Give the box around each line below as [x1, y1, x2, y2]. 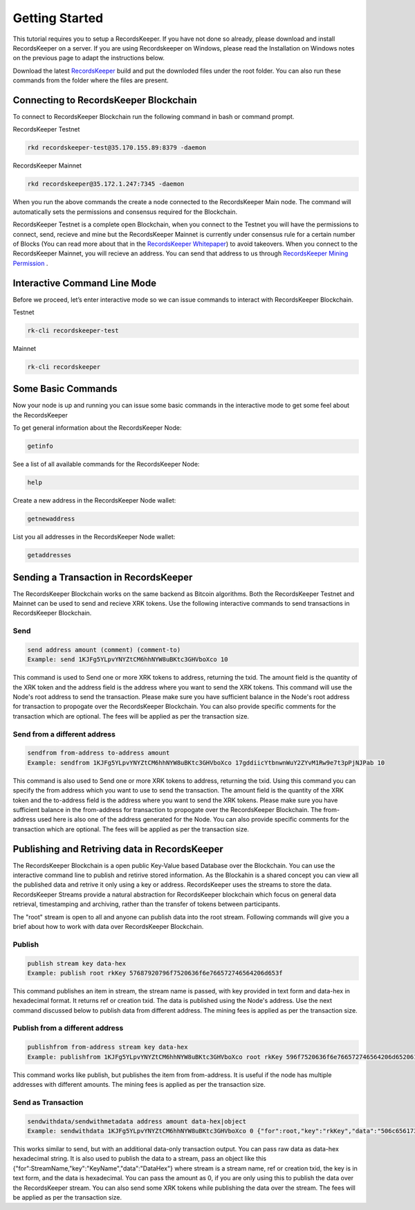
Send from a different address [12, 729, 116, 739]
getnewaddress [27, 515, 75, 523]
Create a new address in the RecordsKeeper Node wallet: [12, 496, 176, 505]
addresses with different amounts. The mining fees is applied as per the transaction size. [12, 1081, 266, 1089]
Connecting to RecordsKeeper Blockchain [12, 94, 197, 106]
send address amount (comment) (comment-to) [27, 646, 181, 653]
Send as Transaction [12, 1097, 84, 1107]
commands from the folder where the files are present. [12, 76, 169, 84]
